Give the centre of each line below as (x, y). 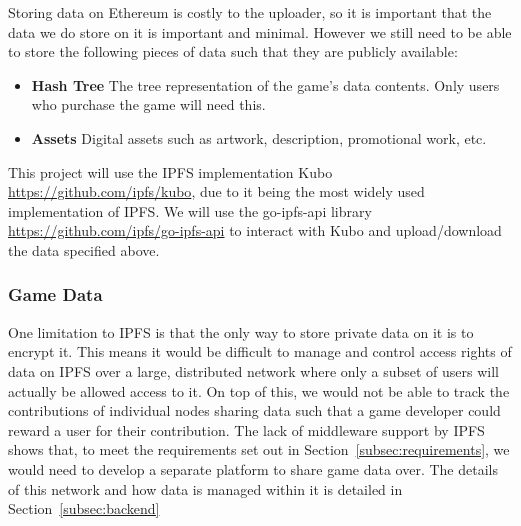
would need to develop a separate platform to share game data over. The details (253, 468)
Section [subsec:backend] (84, 508)
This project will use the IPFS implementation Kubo (170, 171)
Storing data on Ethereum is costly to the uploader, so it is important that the (250, 12)
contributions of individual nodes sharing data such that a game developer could (254, 410)
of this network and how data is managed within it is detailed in (205, 488)
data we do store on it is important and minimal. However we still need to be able (260, 31)
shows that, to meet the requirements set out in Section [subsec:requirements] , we (259, 449)
